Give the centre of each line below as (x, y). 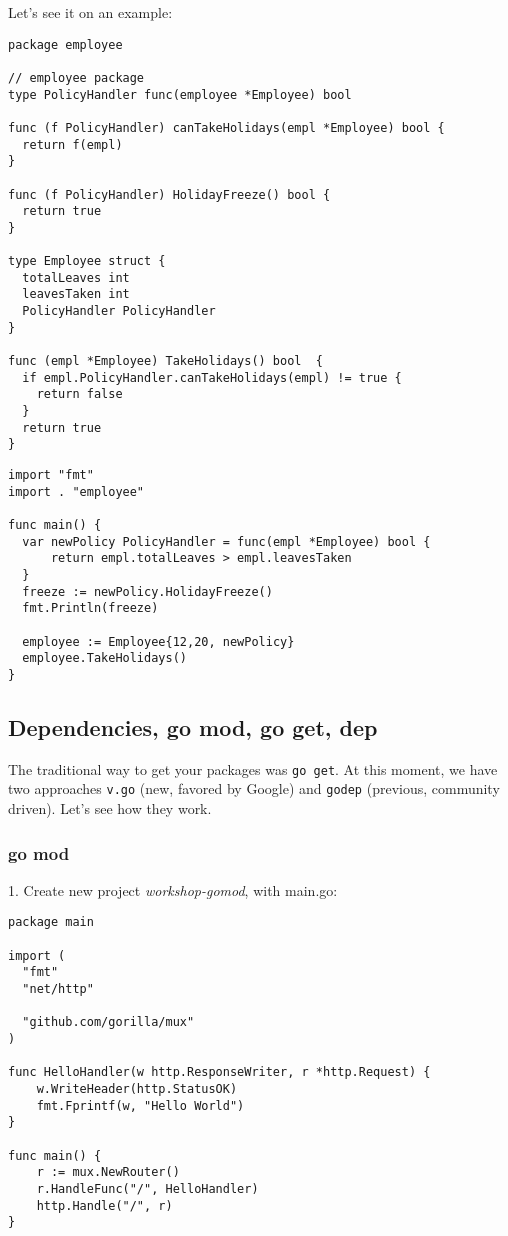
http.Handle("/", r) (104, 1205)
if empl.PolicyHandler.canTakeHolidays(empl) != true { (212, 377)
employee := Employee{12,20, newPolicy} (158, 641)
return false (79, 394)
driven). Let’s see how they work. (110, 808)
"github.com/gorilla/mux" (108, 1022)
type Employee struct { (87, 261)
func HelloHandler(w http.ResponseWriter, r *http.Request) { (219, 1072)
